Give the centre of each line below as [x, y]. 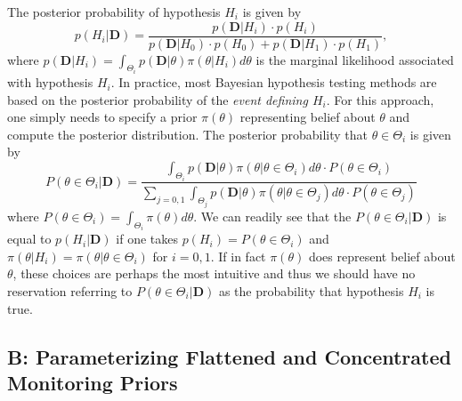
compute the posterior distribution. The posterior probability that [187, 134]
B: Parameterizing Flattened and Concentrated [229, 356]
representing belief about [308, 117]
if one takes [147, 239]
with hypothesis [50, 82]
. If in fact [238, 256]
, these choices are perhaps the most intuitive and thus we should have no [214, 273]
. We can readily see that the [272, 216]
